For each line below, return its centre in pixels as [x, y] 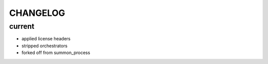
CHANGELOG [37, 13]
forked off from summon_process [56, 53]
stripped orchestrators [45, 46]
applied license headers [46, 39]
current [22, 26]
